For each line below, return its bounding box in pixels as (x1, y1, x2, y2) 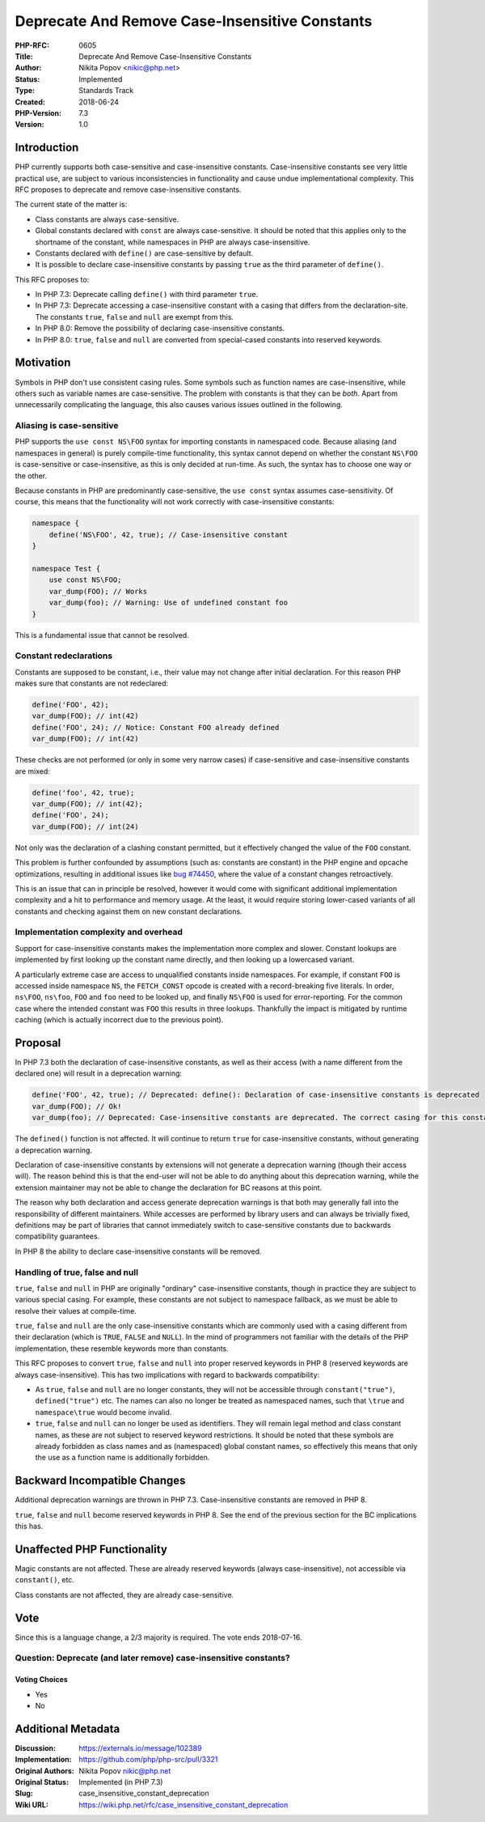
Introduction (15, 141, 79, 155)
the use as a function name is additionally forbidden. (35, 1453, 210, 1463)
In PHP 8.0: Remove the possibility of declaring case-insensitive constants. (35, 324, 285, 333)
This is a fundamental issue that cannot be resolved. (15, 630, 189, 639)
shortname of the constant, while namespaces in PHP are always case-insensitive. (35, 237, 310, 247)
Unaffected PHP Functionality (15, 1542, 167, 1556)
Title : (15, 51, 34, 61)
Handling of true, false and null (15, 1267, 139, 1278)
